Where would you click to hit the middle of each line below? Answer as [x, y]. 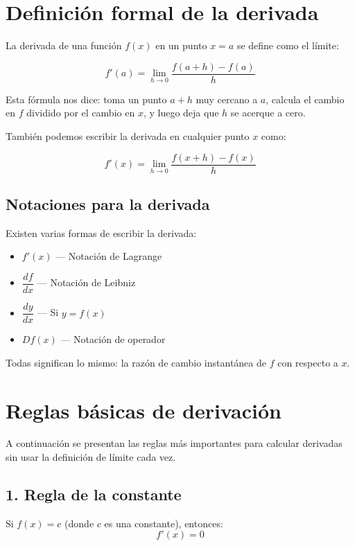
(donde [79, 523]
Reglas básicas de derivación [144, 410]
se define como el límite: [288, 45]
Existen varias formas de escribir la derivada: [101, 232]
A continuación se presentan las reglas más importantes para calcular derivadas [174, 443]
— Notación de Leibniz [86, 282]
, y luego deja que [181, 113]
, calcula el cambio [305, 99]
